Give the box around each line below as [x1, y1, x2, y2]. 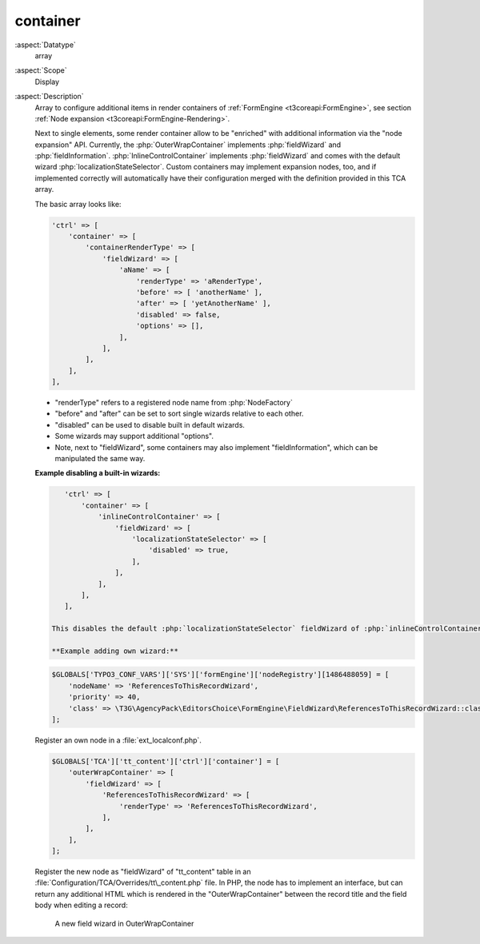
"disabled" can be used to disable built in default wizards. [54, 420, 246, 429]
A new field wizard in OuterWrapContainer [54, 918, 194, 928]
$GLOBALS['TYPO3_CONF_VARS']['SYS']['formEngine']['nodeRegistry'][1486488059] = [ [51, 670, 390, 679]
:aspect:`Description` [14, 92, 84, 102]
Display [34, 77, 60, 86]
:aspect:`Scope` [14, 66, 67, 75]
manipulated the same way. [54, 454, 146, 464]
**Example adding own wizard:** [51, 646, 179, 655]
